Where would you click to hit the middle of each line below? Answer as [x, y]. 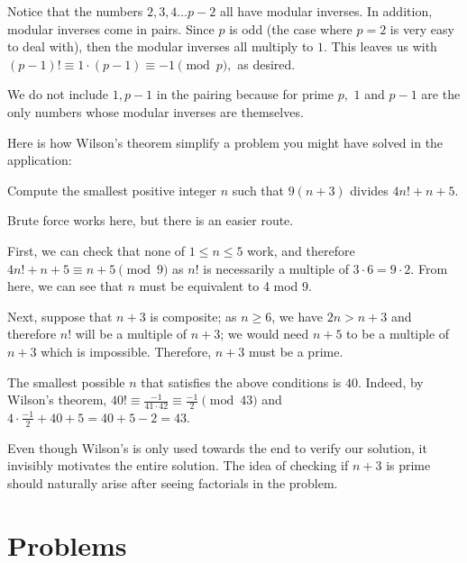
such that [258, 190]
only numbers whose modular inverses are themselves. [156, 111]
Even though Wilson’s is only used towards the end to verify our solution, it [217, 447]
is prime [408, 465]
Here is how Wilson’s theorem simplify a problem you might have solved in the [225, 142]
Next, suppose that [60, 316]
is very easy [422, 28]
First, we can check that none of [96, 250]
